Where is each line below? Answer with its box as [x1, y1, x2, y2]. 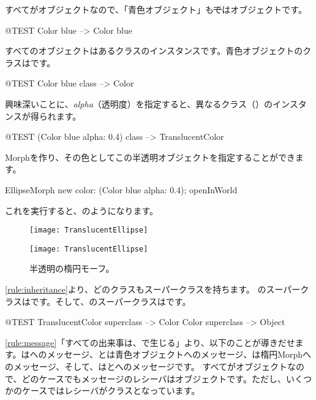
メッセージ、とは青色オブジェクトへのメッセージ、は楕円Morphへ [47, 348, 312, 361]
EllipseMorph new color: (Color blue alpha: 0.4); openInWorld [5, 183, 238, 196]
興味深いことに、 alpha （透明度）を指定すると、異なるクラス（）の [5, 97, 273, 110]
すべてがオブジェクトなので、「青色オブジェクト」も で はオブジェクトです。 [5, 3, 307, 15]
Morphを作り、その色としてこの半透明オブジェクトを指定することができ [5, 150, 295, 163]
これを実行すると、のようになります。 [5, 204, 159, 217]
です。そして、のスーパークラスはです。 [30, 294, 191, 307]
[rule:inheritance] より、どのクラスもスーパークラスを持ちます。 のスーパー [5, 283, 301, 296]
